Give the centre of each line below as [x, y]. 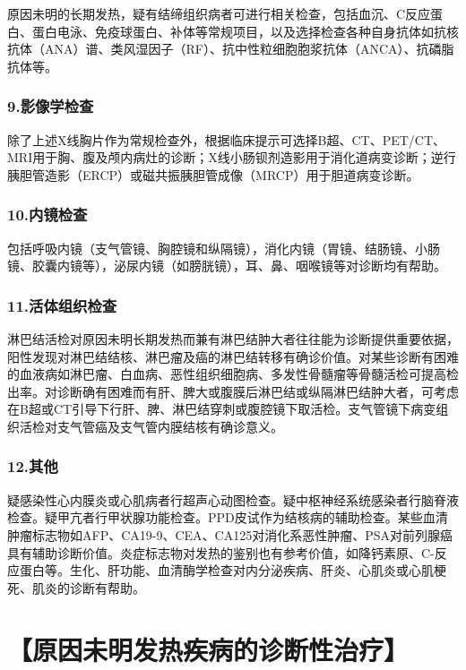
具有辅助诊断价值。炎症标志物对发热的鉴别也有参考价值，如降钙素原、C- [221, 552]
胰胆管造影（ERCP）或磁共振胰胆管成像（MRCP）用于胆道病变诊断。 [213, 174]
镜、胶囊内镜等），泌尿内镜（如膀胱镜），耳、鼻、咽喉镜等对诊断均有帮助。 [227, 266]
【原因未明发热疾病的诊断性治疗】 [208, 649]
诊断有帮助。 [107, 587]
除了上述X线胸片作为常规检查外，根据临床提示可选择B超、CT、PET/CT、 [227, 139]
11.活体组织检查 [62, 305]
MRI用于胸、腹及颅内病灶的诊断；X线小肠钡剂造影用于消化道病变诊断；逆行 [232, 157]
